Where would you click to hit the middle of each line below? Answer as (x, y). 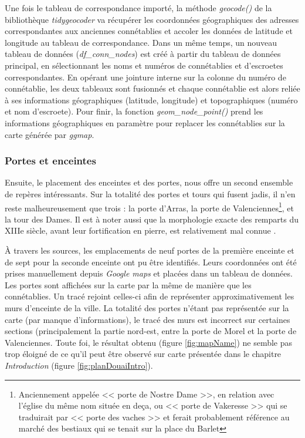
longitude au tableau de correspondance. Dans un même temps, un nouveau (141, 42)
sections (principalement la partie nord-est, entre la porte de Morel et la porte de (151, 331)
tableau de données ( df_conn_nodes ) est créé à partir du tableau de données (143, 54)
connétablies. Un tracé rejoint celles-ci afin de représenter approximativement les (150, 296)
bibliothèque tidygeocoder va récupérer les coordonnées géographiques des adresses (152, 19)
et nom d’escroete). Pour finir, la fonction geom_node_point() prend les (134, 111)
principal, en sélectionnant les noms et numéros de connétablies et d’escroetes (144, 65)
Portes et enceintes (50, 161)
